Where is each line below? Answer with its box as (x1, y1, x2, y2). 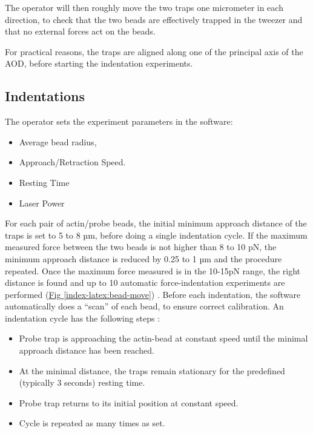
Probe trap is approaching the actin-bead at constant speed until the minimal (19, 332, 308, 345)
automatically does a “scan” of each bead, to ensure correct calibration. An (5, 300, 284, 312)
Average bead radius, (19, 135, 97, 148)
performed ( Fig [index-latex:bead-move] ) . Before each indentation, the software (5, 288, 301, 300)
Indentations (5, 87, 85, 105)
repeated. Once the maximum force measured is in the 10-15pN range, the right (5, 264, 300, 277)
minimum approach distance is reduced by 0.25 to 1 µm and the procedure (5, 252, 282, 265)
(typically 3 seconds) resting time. (19, 376, 145, 389)
